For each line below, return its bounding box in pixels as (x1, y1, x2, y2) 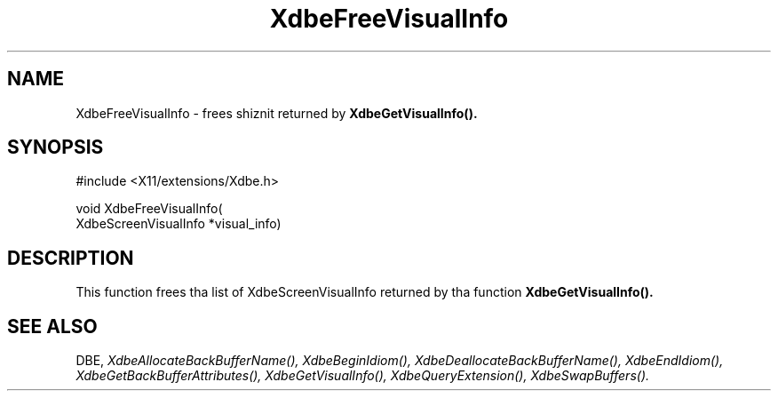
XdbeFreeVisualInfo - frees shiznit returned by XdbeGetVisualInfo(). (75, 105, 478, 121)
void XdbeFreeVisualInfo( (75, 201, 223, 217)
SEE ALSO (7, 314, 98, 338)
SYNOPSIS (7, 136, 104, 159)
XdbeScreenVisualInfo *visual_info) (75, 216, 282, 232)
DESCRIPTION (7, 246, 134, 269)
